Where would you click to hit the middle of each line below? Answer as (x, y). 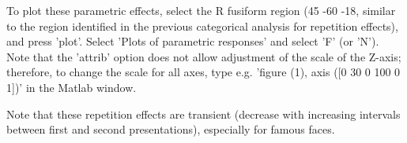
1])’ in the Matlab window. (72, 87)
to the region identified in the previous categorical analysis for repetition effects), (202, 26)
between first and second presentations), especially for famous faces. (171, 129)
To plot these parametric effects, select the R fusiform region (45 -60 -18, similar (201, 10)
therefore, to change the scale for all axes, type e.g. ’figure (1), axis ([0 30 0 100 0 (203, 72)
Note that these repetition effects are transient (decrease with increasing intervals (203, 114)
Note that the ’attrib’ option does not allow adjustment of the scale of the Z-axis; (204, 56)
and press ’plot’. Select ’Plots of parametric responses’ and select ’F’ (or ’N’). (193, 41)
